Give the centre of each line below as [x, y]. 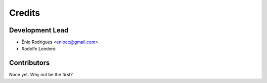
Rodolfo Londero [39, 49]
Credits [25, 13]
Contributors [29, 63]
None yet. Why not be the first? [41, 75]
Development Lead [39, 30]
